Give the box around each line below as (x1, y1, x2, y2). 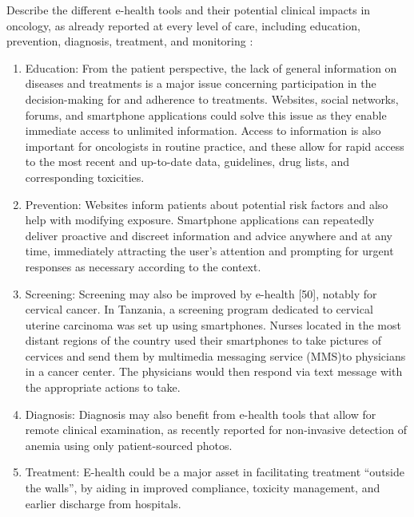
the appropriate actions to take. (25, 379, 181, 396)
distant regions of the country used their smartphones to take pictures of (25, 332, 381, 349)
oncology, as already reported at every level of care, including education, (6, 17, 360, 34)
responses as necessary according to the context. (25, 258, 261, 274)
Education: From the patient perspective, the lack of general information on (25, 59, 397, 76)
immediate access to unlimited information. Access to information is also (25, 122, 381, 139)
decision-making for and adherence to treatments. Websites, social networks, (25, 90, 399, 107)
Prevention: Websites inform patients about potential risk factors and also (25, 195, 388, 212)
